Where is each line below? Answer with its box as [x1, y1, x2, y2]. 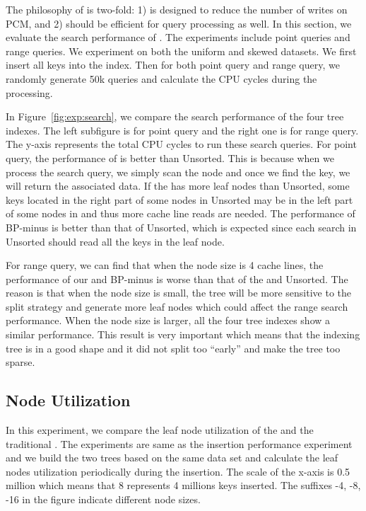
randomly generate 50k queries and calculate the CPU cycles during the [6, 71, 317, 86]
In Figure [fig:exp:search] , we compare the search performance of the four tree [6, 109, 344, 124]
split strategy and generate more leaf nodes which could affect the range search [6, 299, 348, 314]
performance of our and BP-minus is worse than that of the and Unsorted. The [6, 271, 348, 286]
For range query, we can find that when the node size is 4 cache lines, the [6, 258, 324, 272]
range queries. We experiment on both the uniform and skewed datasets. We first [6, 43, 357, 58]
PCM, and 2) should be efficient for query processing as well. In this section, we [6, 16, 352, 30]
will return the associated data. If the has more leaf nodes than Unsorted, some [6, 178, 350, 193]
